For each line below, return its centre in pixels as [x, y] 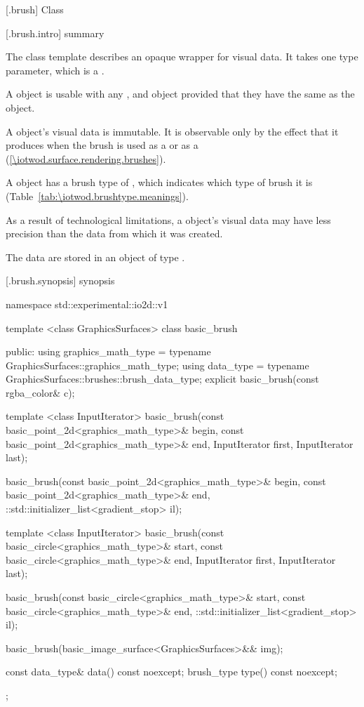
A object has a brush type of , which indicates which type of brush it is [159, 182]
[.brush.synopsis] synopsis [60, 280]
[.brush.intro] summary [55, 33]
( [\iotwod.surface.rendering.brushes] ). [86, 158]
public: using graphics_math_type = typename [108, 351]
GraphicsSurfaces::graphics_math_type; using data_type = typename [157, 365]
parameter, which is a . [55, 70]
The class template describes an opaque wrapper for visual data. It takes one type [182, 57]
